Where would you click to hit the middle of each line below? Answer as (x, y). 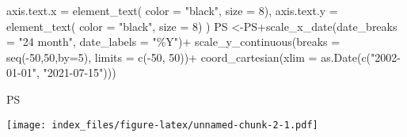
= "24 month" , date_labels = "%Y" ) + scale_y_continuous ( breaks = (173, 42)
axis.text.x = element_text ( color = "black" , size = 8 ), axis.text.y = (172, 10)
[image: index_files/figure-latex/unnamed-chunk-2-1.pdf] (162, 125)
